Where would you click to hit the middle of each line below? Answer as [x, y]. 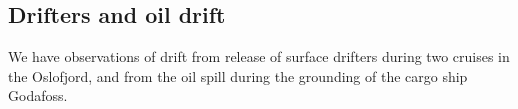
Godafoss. [38, 95]
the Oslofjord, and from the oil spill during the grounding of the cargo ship [238, 75]
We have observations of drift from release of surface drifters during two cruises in [259, 56]
